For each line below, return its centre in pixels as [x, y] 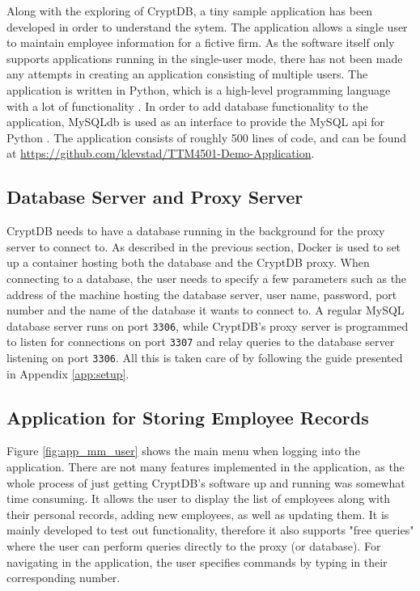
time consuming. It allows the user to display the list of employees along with [199, 498]
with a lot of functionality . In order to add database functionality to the [187, 106]
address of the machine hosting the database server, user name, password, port [202, 294]
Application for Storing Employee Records [188, 417]
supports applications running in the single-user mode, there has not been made [205, 58]
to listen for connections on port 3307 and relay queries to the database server [201, 342]
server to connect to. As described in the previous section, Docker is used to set [204, 246]
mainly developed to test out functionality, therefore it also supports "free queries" [210, 530]
